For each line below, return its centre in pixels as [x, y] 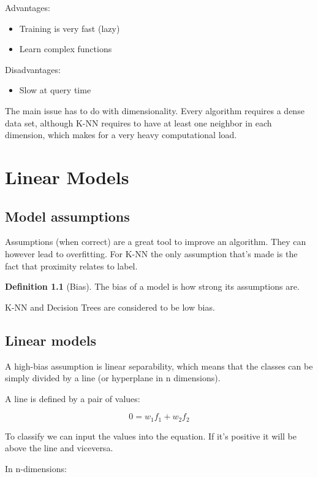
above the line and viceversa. [59, 448]
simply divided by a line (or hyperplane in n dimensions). [113, 378]
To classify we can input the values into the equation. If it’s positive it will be [151, 436]
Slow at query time [55, 90]
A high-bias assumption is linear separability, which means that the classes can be [159, 366]
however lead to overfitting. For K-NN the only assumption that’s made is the [151, 253]
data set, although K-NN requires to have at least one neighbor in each [138, 122]
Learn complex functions [66, 49]
